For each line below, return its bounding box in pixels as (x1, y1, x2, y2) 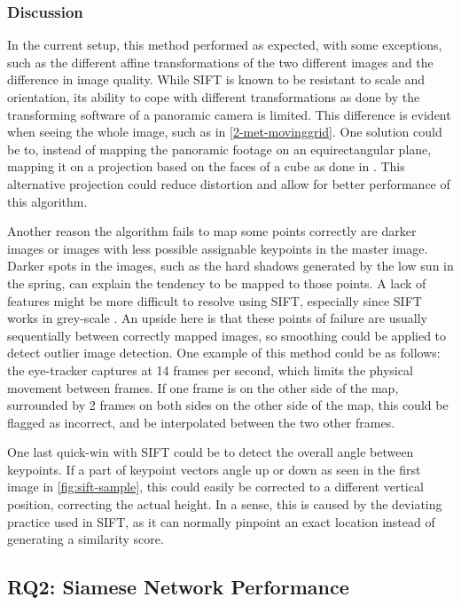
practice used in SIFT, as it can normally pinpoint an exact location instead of (7, 512, 435, 530)
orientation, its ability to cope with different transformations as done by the (7, 88, 420, 106)
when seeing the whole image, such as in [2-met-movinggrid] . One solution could (7, 122, 442, 141)
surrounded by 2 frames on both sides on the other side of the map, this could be (7, 396, 449, 414)
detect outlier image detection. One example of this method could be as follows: (7, 343, 441, 362)
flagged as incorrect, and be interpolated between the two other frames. (7, 412, 395, 431)
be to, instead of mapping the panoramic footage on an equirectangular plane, (7, 139, 432, 158)
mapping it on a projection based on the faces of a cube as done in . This (7, 157, 405, 176)
